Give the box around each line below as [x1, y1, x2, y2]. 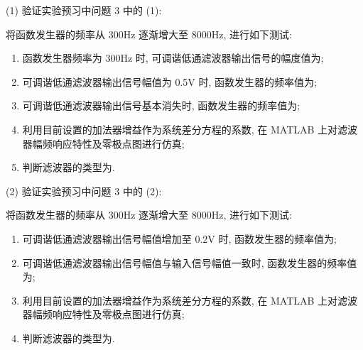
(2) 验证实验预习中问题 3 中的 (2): [6, 183, 162, 198]
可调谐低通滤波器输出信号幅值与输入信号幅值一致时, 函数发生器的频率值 [22, 255, 357, 270]
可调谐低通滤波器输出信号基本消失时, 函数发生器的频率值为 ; [22, 98, 300, 113]
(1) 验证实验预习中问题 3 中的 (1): [6, 3, 162, 17]
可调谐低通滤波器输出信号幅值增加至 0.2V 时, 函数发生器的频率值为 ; [22, 231, 337, 246]
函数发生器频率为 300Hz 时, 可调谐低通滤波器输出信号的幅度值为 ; [22, 50, 324, 65]
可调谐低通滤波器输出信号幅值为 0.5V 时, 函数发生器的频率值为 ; [22, 74, 317, 89]
